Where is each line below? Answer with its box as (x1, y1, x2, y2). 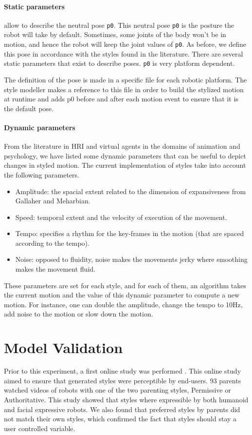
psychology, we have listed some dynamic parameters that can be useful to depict (4, 150, 246, 160)
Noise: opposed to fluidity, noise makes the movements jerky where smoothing (15, 254, 248, 264)
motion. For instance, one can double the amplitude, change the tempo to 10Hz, (4, 299, 243, 309)
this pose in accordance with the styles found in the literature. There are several (4, 48, 243, 59)
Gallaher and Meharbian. (15, 196, 90, 206)
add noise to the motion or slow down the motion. (4, 309, 153, 319)
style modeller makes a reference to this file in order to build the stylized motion (4, 84, 244, 94)
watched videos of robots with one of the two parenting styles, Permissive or (4, 385, 231, 395)
